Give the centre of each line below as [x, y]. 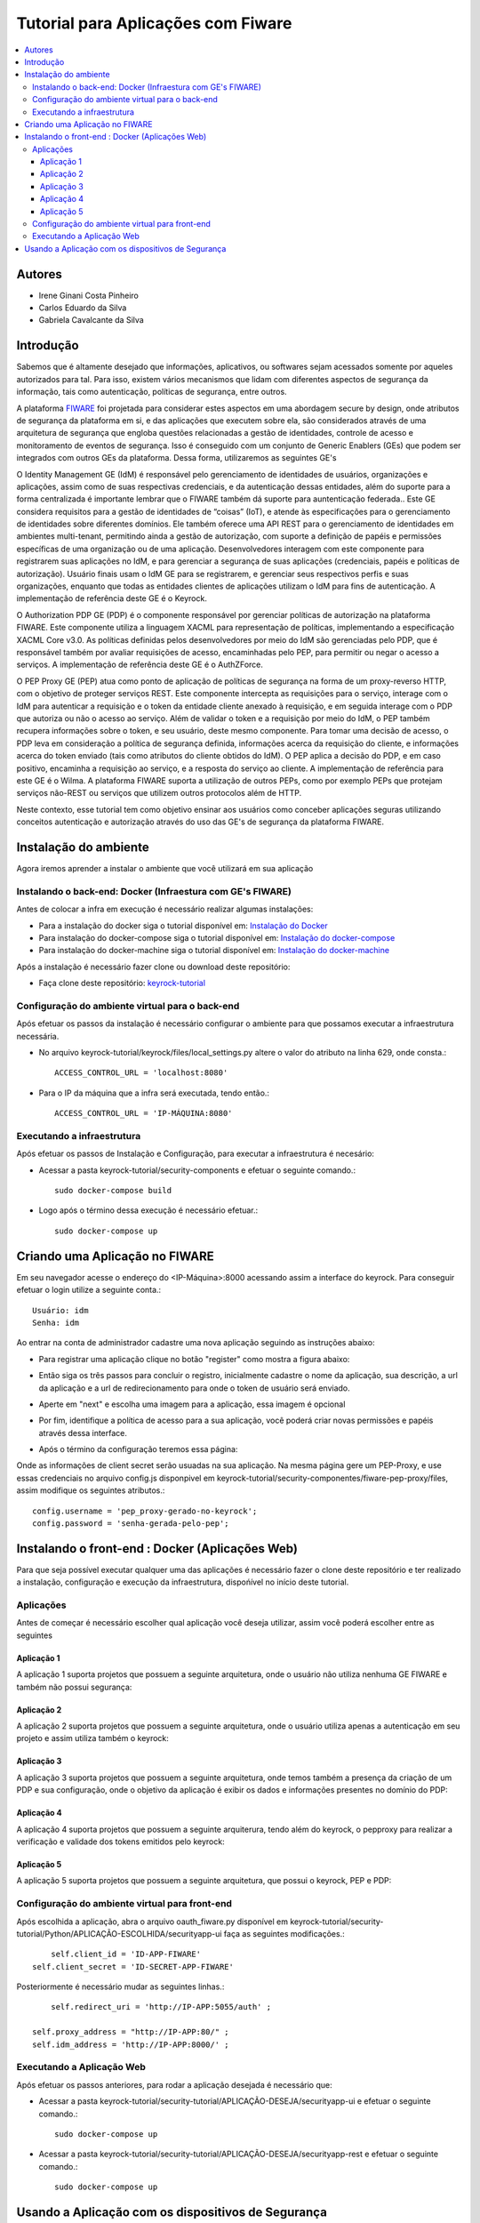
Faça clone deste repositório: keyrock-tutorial [122, 983]
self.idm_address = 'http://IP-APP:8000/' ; [131, 2044]
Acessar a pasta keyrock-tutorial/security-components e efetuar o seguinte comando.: [197, 1170]
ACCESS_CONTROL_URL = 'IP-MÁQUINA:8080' [144, 1113]
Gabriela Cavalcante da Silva [91, 320]
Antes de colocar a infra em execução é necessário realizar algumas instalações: [165, 909]
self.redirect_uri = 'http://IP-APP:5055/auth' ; [160, 2007]
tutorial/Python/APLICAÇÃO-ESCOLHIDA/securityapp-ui [119, 1933]
